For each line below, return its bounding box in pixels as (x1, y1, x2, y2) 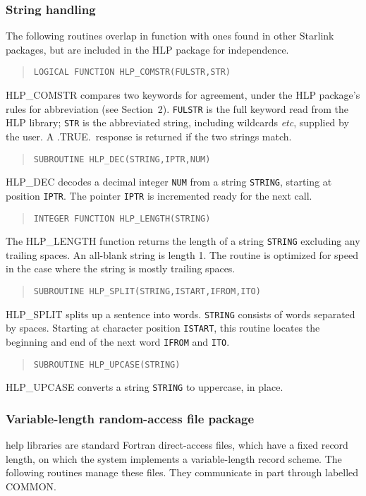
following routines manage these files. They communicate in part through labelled (6, 465, 359, 480)
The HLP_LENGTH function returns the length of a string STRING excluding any (6, 234, 360, 248)
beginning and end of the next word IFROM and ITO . (6, 334, 230, 349)
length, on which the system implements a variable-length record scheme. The (6, 451, 342, 466)
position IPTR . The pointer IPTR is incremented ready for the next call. (6, 188, 312, 202)
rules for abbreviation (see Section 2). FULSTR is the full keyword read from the (6, 101, 348, 116)
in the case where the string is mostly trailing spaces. (6, 261, 236, 276)
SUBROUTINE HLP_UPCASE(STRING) (33, 359, 181, 370)
